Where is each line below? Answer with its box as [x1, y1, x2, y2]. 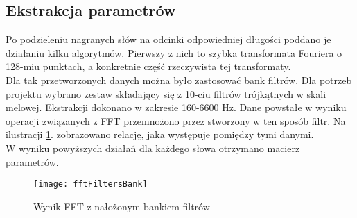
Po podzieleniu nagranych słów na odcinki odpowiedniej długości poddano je [6, 32, 331, 47]
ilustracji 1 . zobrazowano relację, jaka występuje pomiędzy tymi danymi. [6, 127, 314, 142]
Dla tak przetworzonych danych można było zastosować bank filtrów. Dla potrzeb [6, 72, 352, 87]
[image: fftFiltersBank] [33, 179, 148, 190]
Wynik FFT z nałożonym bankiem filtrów [33, 199, 210, 213]
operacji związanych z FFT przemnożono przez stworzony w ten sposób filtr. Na [6, 113, 346, 128]
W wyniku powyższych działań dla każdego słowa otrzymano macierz [6, 140, 300, 155]
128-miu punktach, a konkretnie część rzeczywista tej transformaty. [6, 59, 291, 74]
